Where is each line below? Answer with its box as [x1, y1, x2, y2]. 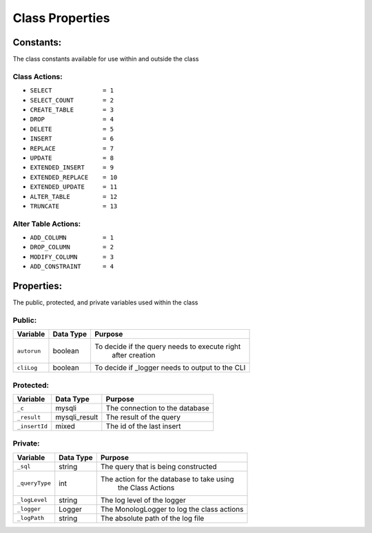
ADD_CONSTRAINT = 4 [30, 262, 114, 271]
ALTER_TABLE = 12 [30, 193, 118, 200]
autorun [17, 347, 41, 355]
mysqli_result [55, 412, 99, 421]
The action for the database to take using [100, 474, 234, 483]
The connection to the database [105, 404, 209, 412]
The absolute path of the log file [100, 513, 205, 523]
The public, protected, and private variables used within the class [12, 298, 198, 306]
